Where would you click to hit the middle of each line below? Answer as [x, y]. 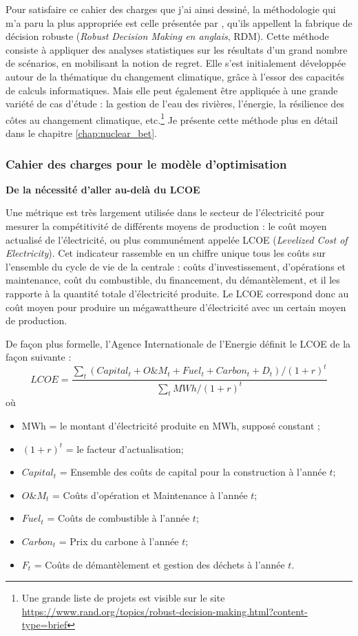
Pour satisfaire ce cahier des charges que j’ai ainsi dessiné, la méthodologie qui [171, 9]
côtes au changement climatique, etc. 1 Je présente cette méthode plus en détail [172, 118]
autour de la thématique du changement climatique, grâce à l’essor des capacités [175, 76]
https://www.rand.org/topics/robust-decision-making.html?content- [165, 611]
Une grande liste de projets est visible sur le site [123, 598]
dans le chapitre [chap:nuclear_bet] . [81, 133]
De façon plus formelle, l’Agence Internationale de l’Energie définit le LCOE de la [178, 343]
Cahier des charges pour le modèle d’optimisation [146, 163]
